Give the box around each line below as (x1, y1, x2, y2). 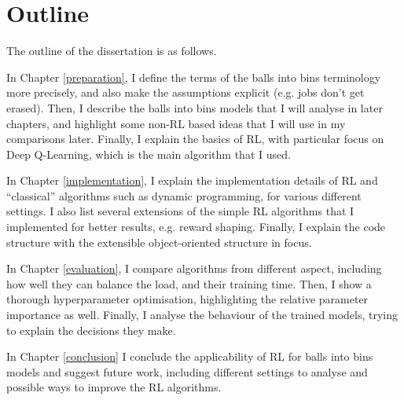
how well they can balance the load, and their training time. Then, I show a (6, 275, 372, 292)
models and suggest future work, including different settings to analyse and (6, 363, 368, 380)
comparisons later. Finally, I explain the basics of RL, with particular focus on (6, 130, 384, 147)
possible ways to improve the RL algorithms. (6, 379, 222, 395)
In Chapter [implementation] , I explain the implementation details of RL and (6, 172, 378, 189)
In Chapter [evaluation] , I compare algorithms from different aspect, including (6, 260, 382, 277)
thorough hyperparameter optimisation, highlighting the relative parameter (6, 291, 369, 307)
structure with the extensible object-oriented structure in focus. (6, 233, 312, 250)
